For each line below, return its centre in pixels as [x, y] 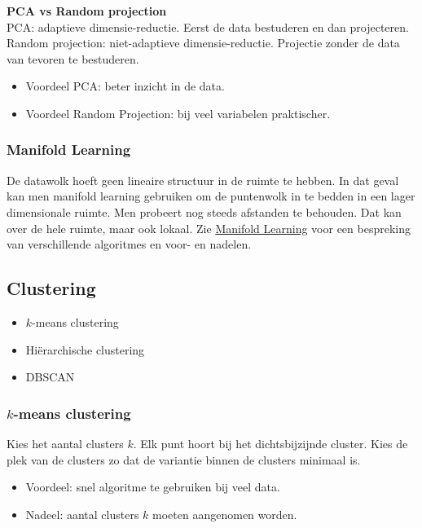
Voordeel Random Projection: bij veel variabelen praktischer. [178, 113]
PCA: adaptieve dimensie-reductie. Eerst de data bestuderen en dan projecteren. [208, 26]
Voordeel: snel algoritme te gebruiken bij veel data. [153, 487]
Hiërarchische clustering [85, 349]
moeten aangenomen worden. [225, 514]
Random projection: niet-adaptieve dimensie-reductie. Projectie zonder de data [203, 43]
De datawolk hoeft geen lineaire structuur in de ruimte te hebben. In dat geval [203, 180]
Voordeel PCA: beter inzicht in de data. [125, 86]
